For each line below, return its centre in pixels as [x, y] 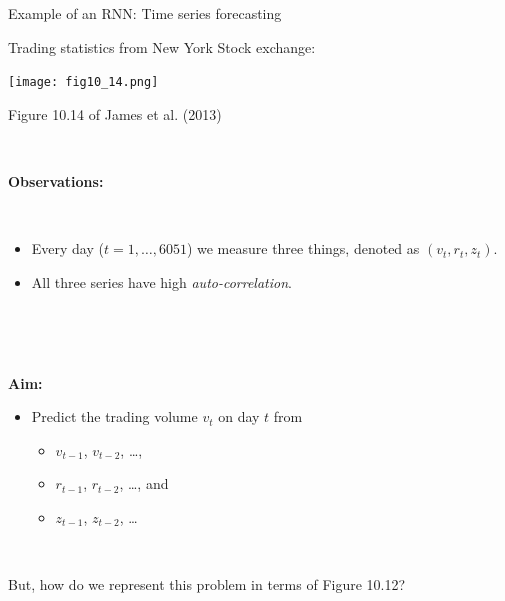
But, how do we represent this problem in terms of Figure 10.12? [207, 584]
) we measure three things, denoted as [303, 248]
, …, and [144, 483]
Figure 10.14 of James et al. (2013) [115, 113]
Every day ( [67, 248]
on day [239, 416]
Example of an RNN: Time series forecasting [145, 13]
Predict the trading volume [114, 416]
